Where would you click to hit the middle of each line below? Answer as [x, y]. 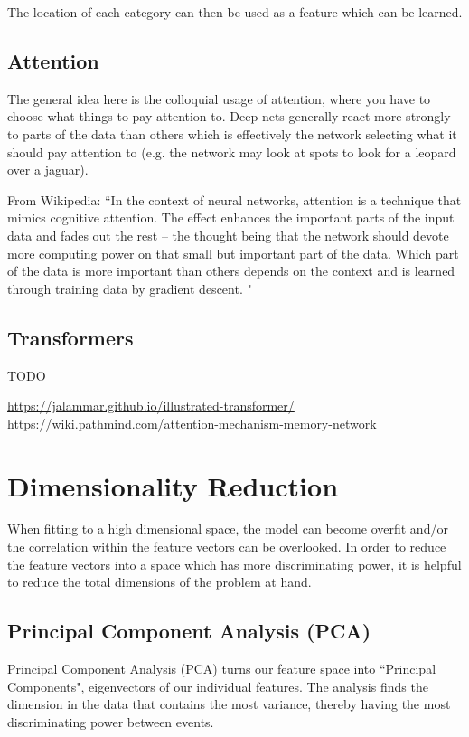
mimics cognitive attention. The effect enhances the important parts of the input [231, 217]
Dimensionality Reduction [173, 485]
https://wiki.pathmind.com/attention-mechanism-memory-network [192, 423]
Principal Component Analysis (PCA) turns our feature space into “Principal [222, 669]
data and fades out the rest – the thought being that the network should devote [228, 235]
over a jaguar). [48, 170]
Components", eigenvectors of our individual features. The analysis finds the [218, 686]
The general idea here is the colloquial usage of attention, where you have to [219, 98]
